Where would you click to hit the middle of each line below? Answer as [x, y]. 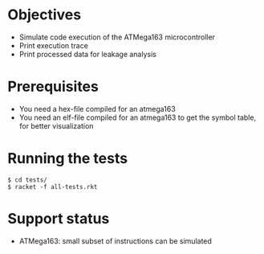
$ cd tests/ [27, 180]
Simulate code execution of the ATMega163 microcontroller [117, 37]
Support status [59, 219]
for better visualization [56, 125]
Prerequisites [53, 87]
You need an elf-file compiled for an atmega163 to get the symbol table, [138, 117]
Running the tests [68, 159]
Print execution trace [54, 45]
